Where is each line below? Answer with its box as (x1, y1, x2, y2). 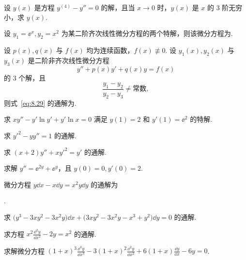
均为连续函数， (86, 45, 134, 55)
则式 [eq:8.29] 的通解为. (4, 97, 77, 108)
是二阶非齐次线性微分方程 (28, 55, 109, 65)
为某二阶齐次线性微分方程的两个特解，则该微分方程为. (61, 28, 233, 38)
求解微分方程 (4, 245, 45, 256)
